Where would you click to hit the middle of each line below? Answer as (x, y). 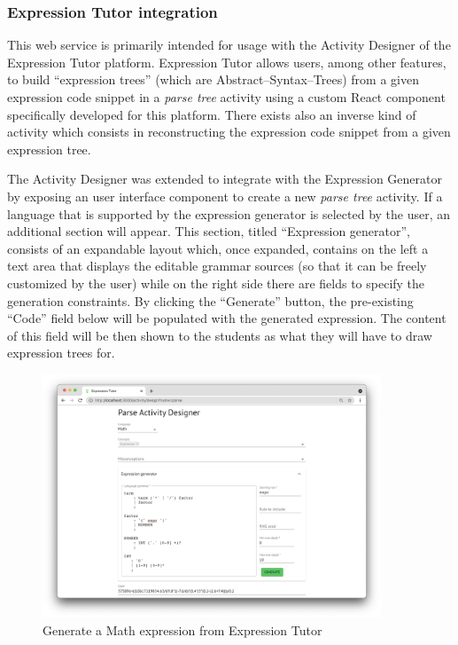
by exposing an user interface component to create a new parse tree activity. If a (225, 196)
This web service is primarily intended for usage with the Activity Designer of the (229, 45)
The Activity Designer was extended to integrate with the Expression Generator (225, 179)
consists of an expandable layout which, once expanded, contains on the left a (218, 248)
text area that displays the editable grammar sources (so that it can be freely (217, 266)
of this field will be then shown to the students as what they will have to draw (220, 335)
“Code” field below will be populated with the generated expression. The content (227, 318)
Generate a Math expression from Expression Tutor (182, 629)
